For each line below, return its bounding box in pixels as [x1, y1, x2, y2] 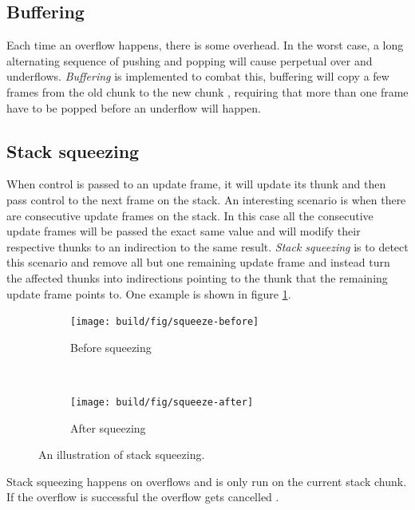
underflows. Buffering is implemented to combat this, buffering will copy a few [6, 68, 389, 85]
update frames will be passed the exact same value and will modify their [6, 223, 361, 239]
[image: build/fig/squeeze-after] [70, 396, 254, 408]
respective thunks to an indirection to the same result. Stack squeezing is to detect [6, 238, 409, 255]
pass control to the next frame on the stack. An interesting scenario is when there [6, 191, 406, 208]
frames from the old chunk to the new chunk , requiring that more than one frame [6, 83, 409, 100]
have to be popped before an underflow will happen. [6, 99, 262, 116]
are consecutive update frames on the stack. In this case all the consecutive [6, 207, 373, 223]
